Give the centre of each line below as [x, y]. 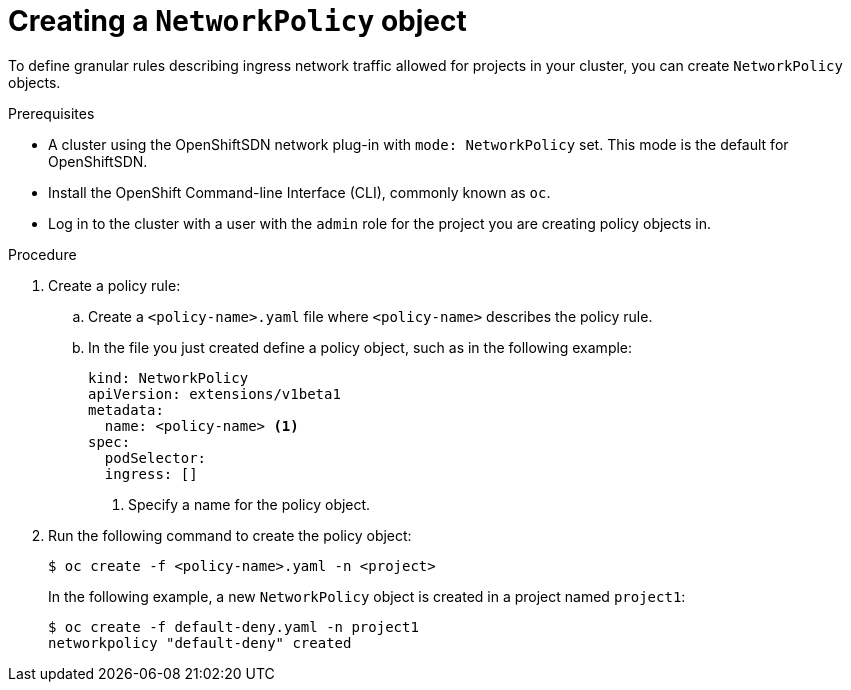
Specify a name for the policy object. [249, 504]
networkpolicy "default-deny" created [200, 642]
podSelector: [155, 457]
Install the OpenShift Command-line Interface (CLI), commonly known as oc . [299, 192]
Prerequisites [51, 113]
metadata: [126, 409]
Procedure [42, 254]
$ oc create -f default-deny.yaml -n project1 [233, 626]
